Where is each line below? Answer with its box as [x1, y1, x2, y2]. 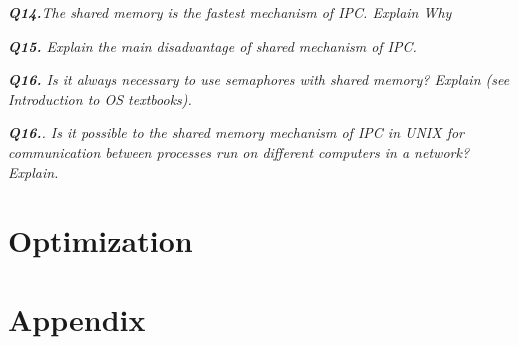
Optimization [8, 220, 193, 261]
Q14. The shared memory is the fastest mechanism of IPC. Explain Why [8, 2, 452, 22]
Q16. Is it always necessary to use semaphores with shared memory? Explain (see [8, 69, 510, 90]
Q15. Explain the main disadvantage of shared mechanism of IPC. [8, 35, 417, 56]
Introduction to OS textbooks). [8, 88, 192, 109]
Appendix [8, 298, 146, 339]
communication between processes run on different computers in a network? [8, 141, 470, 162]
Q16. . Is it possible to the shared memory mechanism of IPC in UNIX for [8, 122, 464, 143]
